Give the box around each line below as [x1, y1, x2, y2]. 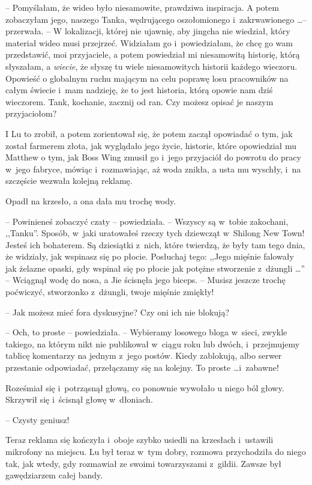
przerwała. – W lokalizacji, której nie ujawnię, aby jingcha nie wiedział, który [5, 25, 290, 37]
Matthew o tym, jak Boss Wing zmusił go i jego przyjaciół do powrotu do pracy [5, 151, 301, 163]
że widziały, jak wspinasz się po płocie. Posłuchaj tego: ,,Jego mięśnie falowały [5, 250, 294, 263]
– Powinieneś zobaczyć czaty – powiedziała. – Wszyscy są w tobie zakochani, [5, 215, 289, 227]
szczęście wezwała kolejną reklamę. [5, 174, 133, 187]
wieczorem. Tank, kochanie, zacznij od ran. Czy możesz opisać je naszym [5, 95, 274, 108]
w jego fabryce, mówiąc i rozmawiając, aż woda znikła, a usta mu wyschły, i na [5, 162, 301, 175]
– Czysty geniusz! [5, 413, 70, 426]
